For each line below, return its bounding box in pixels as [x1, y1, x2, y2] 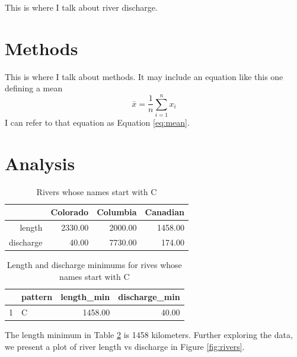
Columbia [97, 206, 137, 218]
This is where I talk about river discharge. [5, 1, 158, 13]
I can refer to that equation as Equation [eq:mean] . [5, 116, 190, 129]
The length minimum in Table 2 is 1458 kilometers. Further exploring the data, [5, 329, 293, 341]
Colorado [50, 206, 89, 218]
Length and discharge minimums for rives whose [7, 259, 182, 271]
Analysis [5, 151, 75, 175]
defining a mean [5, 82, 63, 94]
